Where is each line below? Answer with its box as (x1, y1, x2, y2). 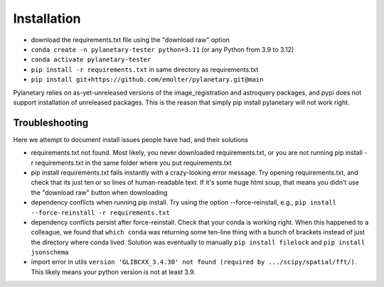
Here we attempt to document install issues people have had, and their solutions (13, 135, 249, 143)
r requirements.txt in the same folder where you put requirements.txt (31, 158, 232, 167)
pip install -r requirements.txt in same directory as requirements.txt (31, 65, 259, 74)
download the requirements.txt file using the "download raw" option (31, 36, 230, 44)
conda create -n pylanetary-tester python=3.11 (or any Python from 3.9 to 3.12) (31, 45, 294, 53)
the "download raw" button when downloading (31, 188, 168, 197)
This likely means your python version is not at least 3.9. (31, 267, 196, 276)
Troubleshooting (13, 117, 89, 129)
